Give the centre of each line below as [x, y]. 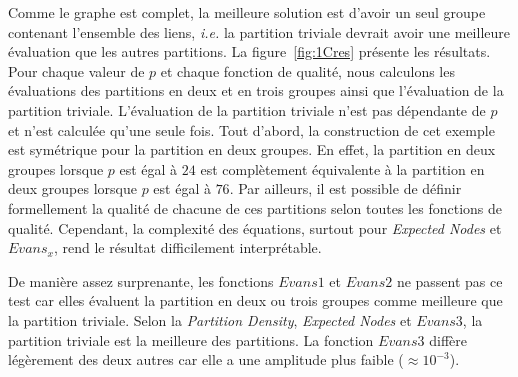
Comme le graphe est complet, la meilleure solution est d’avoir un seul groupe [247, 12]
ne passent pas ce [449, 280]
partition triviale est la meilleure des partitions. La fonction [191, 339]
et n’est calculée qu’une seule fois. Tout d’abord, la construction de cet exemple [251, 129]
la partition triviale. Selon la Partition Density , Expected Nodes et [210, 319]
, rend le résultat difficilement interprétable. [187, 247]
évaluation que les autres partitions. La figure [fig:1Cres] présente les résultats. [249, 51]
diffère [448, 339]
